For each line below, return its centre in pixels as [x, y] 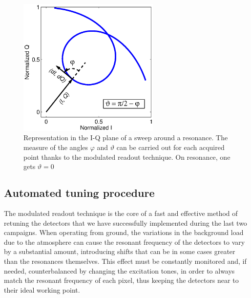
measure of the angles [56, 147]
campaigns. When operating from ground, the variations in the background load [124, 232]
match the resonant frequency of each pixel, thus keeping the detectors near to [121, 280]
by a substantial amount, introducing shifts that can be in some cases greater [120, 251]
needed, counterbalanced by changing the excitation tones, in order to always [119, 270]
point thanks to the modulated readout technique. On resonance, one [127, 157]
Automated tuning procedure [79, 193]
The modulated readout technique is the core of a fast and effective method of [121, 213]
